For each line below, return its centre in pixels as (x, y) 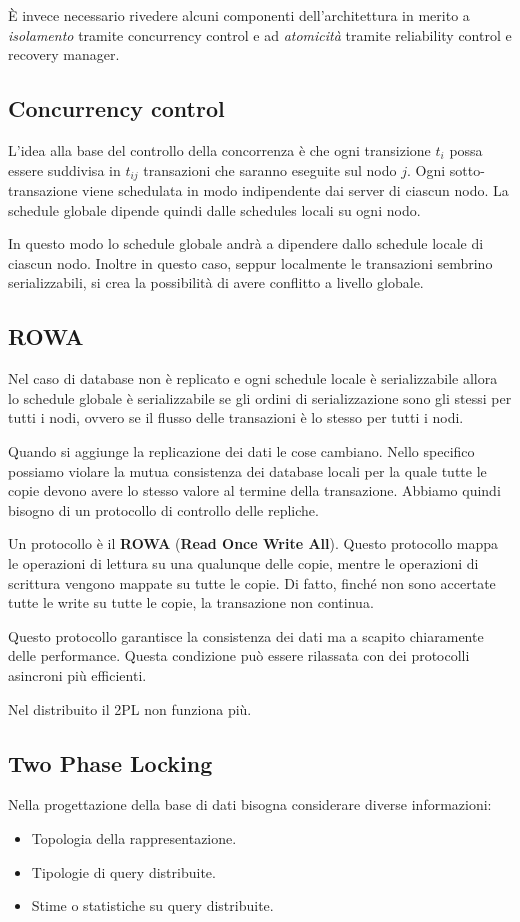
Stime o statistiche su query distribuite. (152, 905)
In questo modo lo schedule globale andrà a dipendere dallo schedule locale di (246, 243)
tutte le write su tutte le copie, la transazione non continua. (191, 602)
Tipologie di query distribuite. (123, 871)
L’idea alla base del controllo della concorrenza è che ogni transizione (219, 149)
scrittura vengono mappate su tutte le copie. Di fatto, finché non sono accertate (252, 582)
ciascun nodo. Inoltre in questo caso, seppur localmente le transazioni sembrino (250, 262)
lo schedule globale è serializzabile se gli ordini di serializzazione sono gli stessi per (260, 397)
